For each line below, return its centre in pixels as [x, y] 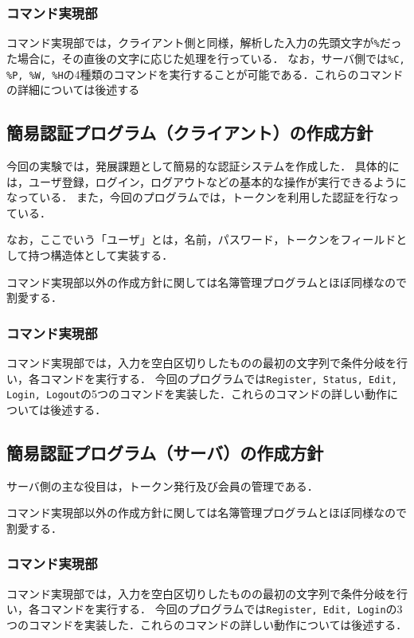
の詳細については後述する [73, 90]
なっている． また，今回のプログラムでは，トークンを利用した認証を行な [197, 197]
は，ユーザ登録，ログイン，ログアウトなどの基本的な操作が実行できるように [207, 181]
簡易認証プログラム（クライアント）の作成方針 [190, 133]
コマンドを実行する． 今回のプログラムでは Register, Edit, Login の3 [221, 609]
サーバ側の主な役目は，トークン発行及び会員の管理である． [162, 485]
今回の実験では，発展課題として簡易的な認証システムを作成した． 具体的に [203, 165]
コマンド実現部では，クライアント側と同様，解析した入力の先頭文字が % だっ [204, 43]
